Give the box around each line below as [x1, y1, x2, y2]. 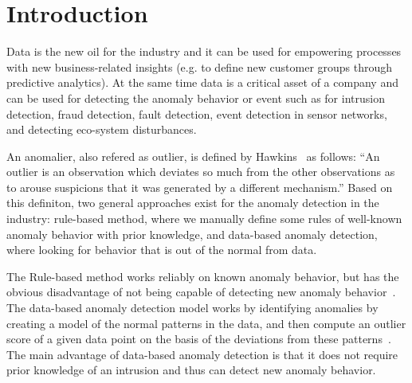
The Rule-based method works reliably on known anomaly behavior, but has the [6, 268, 399, 284]
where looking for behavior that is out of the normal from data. [6, 241, 317, 258]
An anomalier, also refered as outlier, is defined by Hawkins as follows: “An [6, 147, 380, 164]
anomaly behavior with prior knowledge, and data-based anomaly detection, [6, 225, 378, 242]
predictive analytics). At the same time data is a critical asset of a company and [6, 74, 398, 91]
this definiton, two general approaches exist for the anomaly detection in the [6, 194, 379, 211]
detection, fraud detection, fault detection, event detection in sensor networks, [6, 105, 387, 122]
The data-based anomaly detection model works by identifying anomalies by [6, 299, 379, 316]
